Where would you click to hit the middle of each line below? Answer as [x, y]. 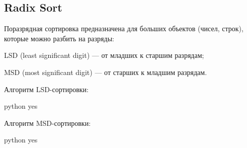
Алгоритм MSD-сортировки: [48, 123]
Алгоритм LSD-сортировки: [46, 89]
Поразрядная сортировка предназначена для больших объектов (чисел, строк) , [124, 28]
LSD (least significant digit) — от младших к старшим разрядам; [104, 55]
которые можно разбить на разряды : [59, 38]
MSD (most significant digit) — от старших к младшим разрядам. [106, 72]
